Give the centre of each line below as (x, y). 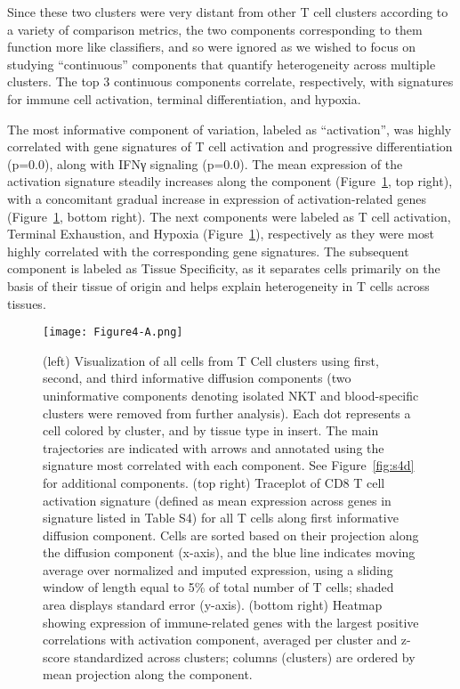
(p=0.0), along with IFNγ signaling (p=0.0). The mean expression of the (205, 163)
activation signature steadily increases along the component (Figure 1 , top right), (230, 181)
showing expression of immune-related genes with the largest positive (231, 622)
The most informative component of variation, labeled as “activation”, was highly (230, 129)
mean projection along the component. (148, 674)
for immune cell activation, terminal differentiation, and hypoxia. (184, 98)
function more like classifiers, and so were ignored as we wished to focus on (212, 47)
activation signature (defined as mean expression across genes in (217, 500)
